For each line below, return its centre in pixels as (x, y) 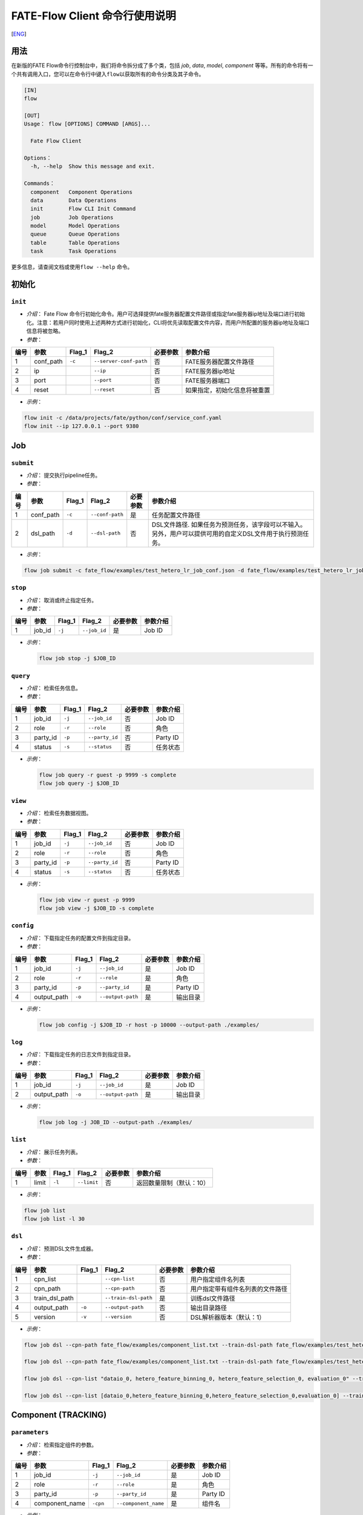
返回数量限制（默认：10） (173, 1183)
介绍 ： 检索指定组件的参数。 (61, 1445)
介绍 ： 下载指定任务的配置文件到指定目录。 (80, 938)
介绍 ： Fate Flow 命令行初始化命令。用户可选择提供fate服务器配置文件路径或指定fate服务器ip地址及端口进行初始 (166, 314)
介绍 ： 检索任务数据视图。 (59, 813)
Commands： (40, 184)
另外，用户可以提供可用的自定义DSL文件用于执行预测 (227, 533)
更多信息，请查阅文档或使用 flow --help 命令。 (72, 267)
